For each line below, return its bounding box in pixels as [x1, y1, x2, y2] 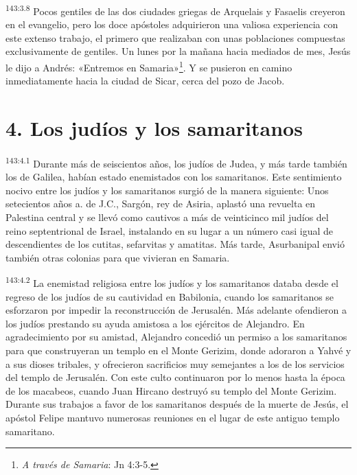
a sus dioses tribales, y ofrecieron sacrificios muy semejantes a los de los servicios [5, 356, 345, 371]
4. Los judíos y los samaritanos [5, 114, 303, 142]
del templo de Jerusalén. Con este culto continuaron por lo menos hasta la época [5, 370, 345, 384]
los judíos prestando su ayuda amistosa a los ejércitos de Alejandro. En [5, 316, 305, 330]
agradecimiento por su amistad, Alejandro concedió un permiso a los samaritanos [5, 329, 347, 344]
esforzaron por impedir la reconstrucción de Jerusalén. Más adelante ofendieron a [5, 303, 347, 317]
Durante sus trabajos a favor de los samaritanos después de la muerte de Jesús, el [5, 397, 349, 411]
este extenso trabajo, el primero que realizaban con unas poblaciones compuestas [5, 30, 345, 45]
